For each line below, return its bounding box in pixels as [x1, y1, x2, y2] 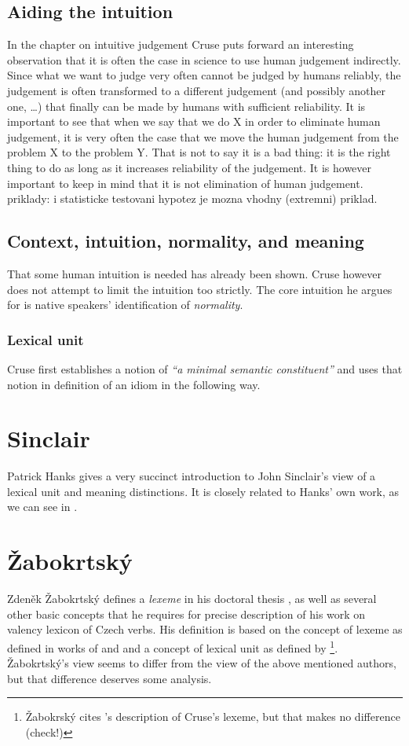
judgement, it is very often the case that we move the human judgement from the [7, 128, 399, 145]
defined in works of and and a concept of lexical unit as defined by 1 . [7, 637, 338, 656]
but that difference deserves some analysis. [7, 670, 212, 686]
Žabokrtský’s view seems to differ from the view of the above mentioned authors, [7, 655, 396, 671]
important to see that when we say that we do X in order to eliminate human [7, 113, 381, 130]
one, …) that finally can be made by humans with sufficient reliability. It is [7, 97, 366, 114]
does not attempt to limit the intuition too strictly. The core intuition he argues [7, 281, 393, 297]
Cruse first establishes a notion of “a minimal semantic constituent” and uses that [7, 360, 403, 377]
